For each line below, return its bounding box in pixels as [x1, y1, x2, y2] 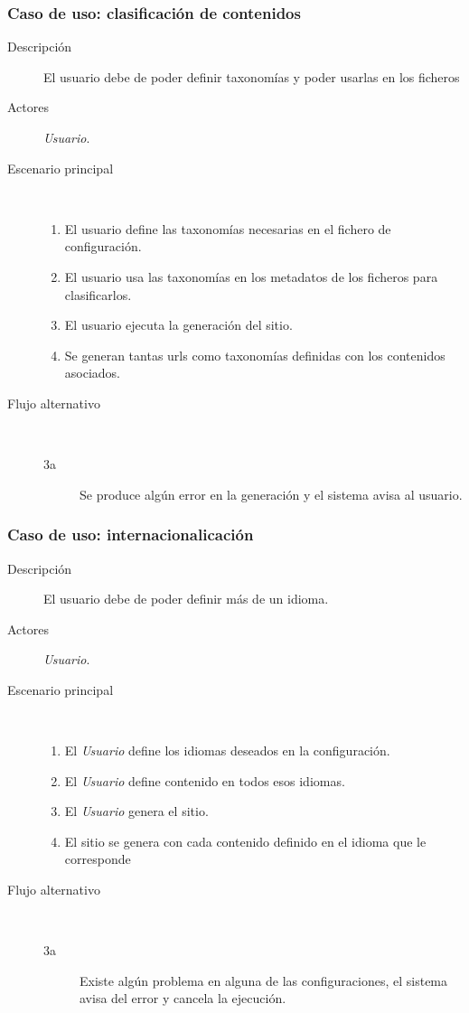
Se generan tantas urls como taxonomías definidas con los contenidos [64, 345, 446, 364]
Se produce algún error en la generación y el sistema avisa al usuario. [80, 484, 463, 503]
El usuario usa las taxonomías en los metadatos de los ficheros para [64, 267, 438, 286]
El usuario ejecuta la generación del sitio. [64, 315, 293, 334]
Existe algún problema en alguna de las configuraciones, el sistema [80, 971, 448, 990]
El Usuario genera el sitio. [64, 802, 209, 821]
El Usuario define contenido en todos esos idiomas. [64, 771, 345, 790]
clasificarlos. [64, 285, 132, 304]
